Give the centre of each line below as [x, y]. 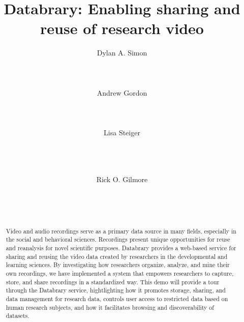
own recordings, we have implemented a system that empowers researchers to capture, [120, 273]
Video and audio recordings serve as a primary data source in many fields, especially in [121, 231]
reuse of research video [122, 28]
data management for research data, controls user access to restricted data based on [117, 298]
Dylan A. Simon [122, 53]
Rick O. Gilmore [122, 179]
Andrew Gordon [122, 92]
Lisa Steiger [122, 133]
